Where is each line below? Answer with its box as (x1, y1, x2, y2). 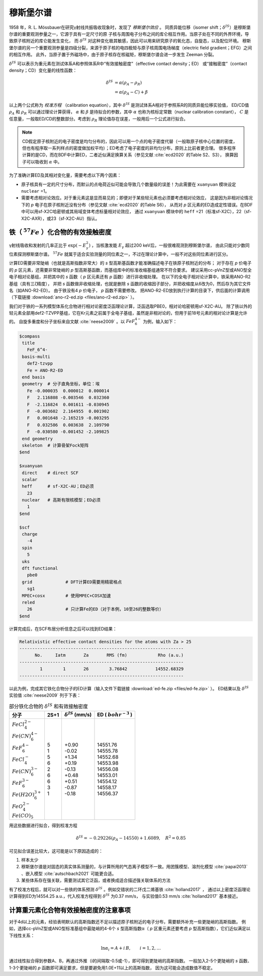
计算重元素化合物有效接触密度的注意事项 (9, 906, 131, 914)
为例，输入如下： (143, 319, 177, 324)
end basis (22, 375, 45, 380)
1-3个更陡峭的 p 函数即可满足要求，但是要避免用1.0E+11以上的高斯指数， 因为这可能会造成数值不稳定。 (9, 965, 215, 971)
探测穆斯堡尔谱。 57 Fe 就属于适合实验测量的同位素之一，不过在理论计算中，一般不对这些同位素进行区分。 (17, 251, 231, 257)
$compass (19, 333, 40, 339)
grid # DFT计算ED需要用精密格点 (22, 579, 122, 585)
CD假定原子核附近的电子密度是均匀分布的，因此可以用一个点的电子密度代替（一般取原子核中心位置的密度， (22, 138, 238, 144)
